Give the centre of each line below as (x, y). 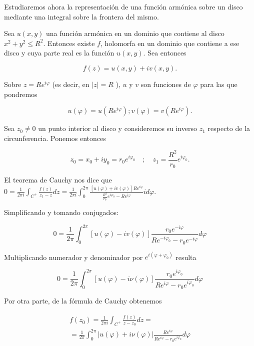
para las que (219, 84)
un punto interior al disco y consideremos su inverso (118, 128)
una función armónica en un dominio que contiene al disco (135, 33)
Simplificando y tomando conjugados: (61, 212)
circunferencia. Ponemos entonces (55, 138)
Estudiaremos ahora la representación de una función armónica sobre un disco (123, 6)
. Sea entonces (165, 53)
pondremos (21, 94)
